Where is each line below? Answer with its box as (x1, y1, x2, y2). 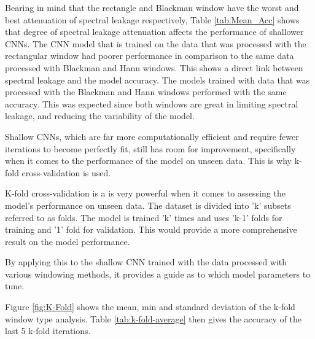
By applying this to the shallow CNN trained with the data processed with (5, 255, 287, 268)
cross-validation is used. (21, 166, 111, 179)
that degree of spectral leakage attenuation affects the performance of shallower (5, 25, 304, 38)
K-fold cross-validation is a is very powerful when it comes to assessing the (5, 187, 286, 200)
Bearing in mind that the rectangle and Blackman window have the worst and (5, 1, 299, 14)
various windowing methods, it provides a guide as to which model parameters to (5, 267, 311, 280)
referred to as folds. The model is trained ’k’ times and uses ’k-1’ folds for (5, 211, 282, 224)
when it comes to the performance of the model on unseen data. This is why (5, 154, 292, 167)
